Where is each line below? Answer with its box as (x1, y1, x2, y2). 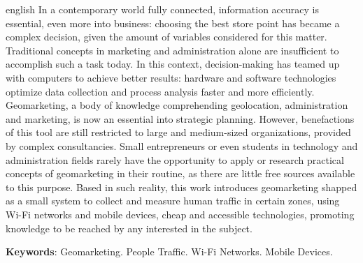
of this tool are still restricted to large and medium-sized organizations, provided (6, 125, 351, 140)
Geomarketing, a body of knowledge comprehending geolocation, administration (6, 98, 348, 112)
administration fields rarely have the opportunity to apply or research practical (6, 152, 344, 167)
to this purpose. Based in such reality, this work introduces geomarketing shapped (6, 179, 357, 194)
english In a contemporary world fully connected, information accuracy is (6, 2, 319, 16)
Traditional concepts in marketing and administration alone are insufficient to (6, 43, 339, 57)
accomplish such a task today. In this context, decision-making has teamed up (6, 57, 340, 71)
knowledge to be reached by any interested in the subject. (6, 220, 252, 235)
